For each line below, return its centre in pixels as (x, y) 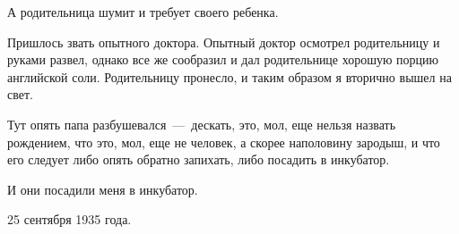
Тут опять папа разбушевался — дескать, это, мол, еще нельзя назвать (202, 124)
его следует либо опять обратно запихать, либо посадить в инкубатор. (199, 159)
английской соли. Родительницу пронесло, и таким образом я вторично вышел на (229, 76)
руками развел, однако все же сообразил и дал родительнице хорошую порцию (223, 59)
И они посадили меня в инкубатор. (103, 189)
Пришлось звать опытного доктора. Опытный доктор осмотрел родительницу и (224, 42)
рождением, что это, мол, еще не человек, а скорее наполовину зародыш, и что (224, 142)
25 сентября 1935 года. (69, 219)
